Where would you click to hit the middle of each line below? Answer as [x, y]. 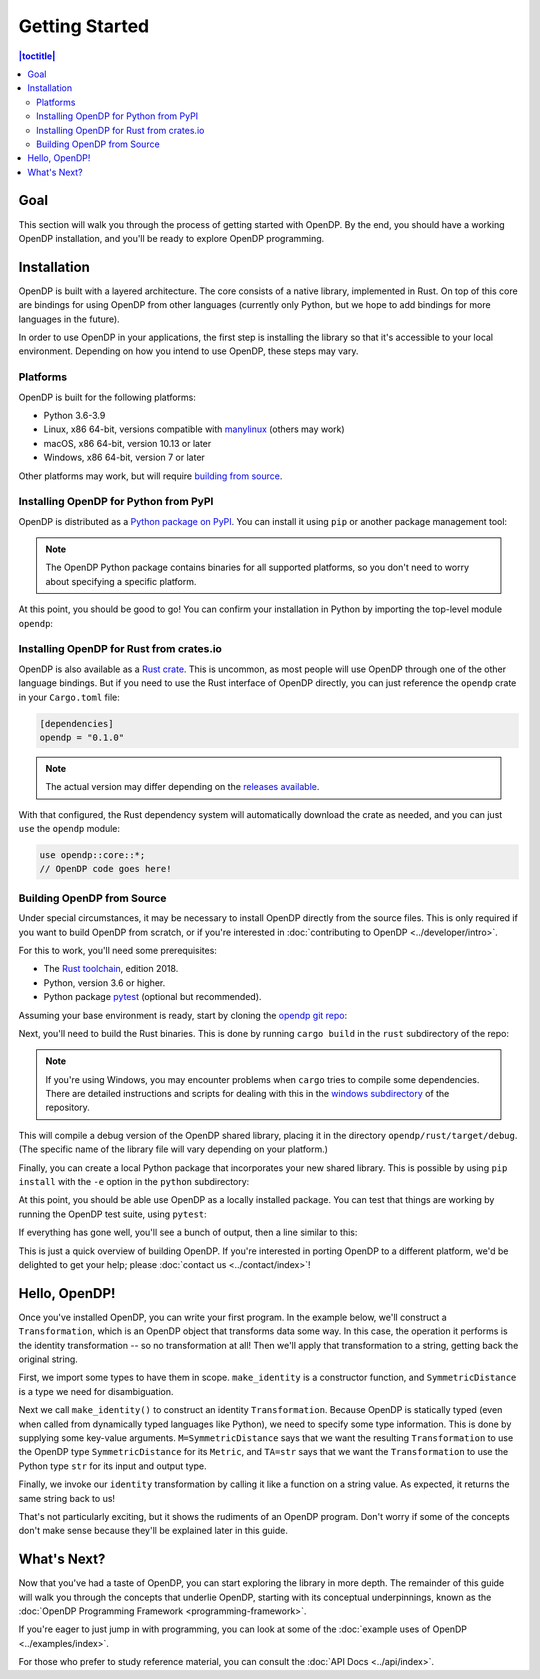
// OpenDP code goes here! [105, 869]
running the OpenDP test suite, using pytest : [112, 1214]
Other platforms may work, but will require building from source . [150, 476]
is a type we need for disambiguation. [96, 1391]
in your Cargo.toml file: [69, 697]
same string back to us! [66, 1498]
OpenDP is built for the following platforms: [107, 397]
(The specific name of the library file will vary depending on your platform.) [173, 1149]
